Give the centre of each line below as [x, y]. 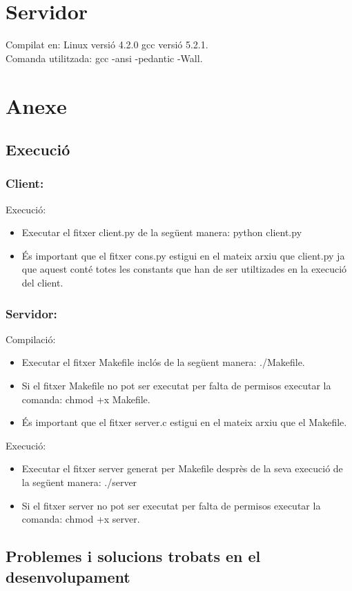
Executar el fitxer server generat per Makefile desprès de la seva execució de [182, 468]
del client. [42, 283]
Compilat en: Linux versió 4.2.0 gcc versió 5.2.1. [107, 45]
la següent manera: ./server [79, 482]
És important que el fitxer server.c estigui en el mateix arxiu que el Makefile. [184, 422]
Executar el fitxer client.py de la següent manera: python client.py [162, 232]
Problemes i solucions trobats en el [133, 556]
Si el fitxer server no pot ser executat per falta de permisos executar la [171, 505]
